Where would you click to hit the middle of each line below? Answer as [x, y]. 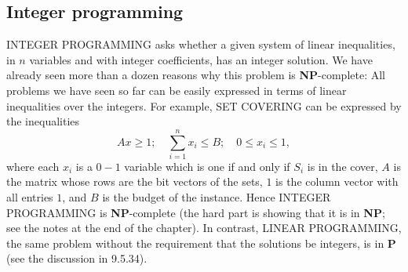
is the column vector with [337, 181]
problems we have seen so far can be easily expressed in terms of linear [177, 90]
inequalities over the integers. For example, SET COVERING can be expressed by [204, 105]
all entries [30, 197]
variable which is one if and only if [207, 166]
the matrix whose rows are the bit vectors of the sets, [135, 181]
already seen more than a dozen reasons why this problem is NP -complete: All [196, 75]
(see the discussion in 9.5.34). [77, 258]
